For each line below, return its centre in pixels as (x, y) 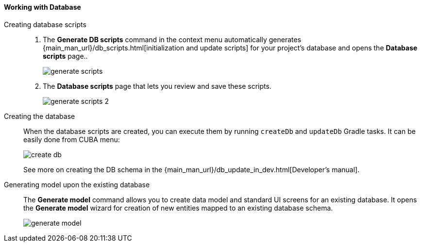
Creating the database (40, 116)
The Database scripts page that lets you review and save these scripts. (157, 86)
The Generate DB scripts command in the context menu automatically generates (172, 39)
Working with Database (42, 7)
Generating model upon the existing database (77, 184)
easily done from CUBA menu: (72, 139)
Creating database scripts (45, 24)
